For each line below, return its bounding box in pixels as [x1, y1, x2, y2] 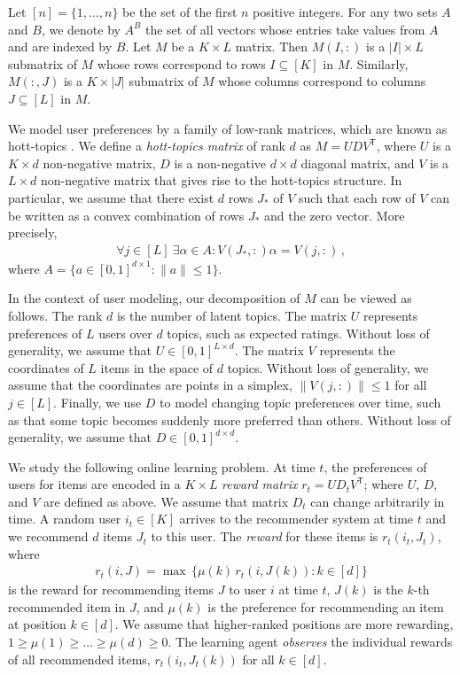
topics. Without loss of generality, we [227, 358, 429, 376]
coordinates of [8, 358, 84, 376]
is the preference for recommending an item [207, 597, 444, 616]
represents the [319, 341, 395, 360]
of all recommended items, [8, 649, 151, 668]
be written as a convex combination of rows [8, 206, 245, 224]
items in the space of [100, 358, 214, 376]
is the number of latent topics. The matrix [116, 306, 347, 324]
